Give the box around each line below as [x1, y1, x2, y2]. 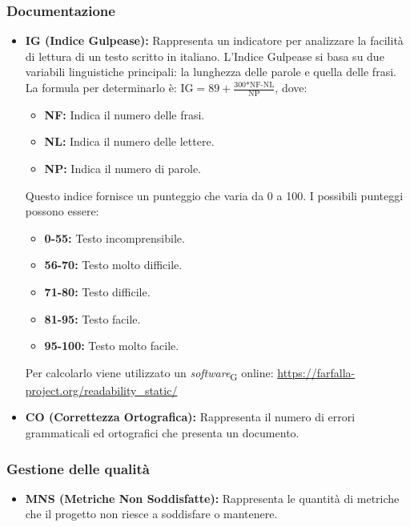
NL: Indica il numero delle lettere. [44, 133, 215, 150]
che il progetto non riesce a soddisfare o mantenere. [25, 505, 278, 522]
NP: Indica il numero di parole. [44, 160, 201, 177]
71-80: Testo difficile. [44, 283, 151, 300]
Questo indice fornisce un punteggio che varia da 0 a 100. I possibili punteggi [25, 187, 404, 203]
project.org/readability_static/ [25, 381, 178, 398]
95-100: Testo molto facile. [44, 337, 179, 354]
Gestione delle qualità [6, 458, 150, 478]
